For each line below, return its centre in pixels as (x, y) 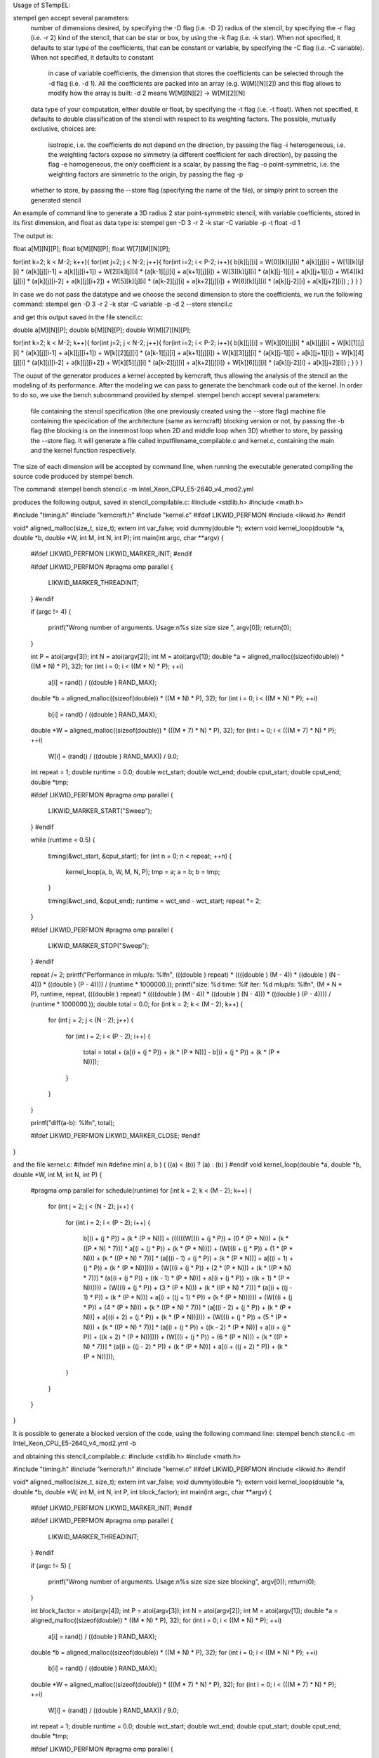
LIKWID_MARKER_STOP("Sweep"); (99, 945)
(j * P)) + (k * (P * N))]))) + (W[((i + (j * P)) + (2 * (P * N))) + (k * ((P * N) (187, 1268)
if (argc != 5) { (51, 1565)
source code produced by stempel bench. (74, 476)
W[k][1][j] (351, 343)
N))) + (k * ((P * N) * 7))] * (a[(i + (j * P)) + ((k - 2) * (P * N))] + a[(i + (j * (187, 1327)
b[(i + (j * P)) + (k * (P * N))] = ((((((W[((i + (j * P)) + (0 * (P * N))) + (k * (186, 1238)
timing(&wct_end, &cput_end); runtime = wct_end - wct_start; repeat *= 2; (154, 901)
